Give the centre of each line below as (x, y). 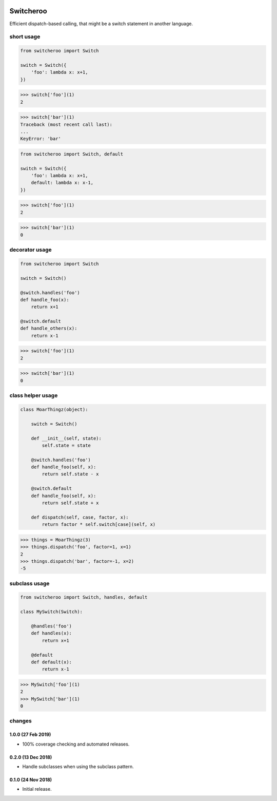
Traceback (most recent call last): (66, 124)
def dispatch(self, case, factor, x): (80, 517)
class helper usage (34, 395)
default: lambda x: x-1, (62, 183)
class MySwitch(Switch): (52, 612)
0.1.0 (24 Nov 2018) (31, 780)
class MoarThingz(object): (54, 409)
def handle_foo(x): (45, 300)
